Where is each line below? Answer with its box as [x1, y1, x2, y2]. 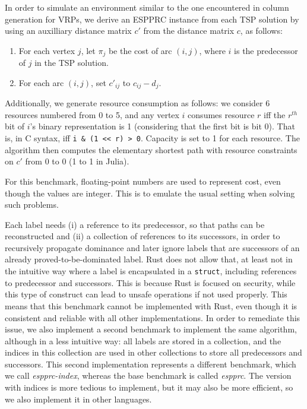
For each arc [18, 76, 64, 88]
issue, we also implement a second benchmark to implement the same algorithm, [5, 323, 297, 335]
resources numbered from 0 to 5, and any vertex [5, 108, 179, 121]
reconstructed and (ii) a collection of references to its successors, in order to [5, 230, 280, 242]
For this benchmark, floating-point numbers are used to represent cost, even [5, 175, 281, 187]
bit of [5, 120, 25, 132]
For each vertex [18, 44, 75, 56]
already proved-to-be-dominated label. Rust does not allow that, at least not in [5, 253, 293, 265]
